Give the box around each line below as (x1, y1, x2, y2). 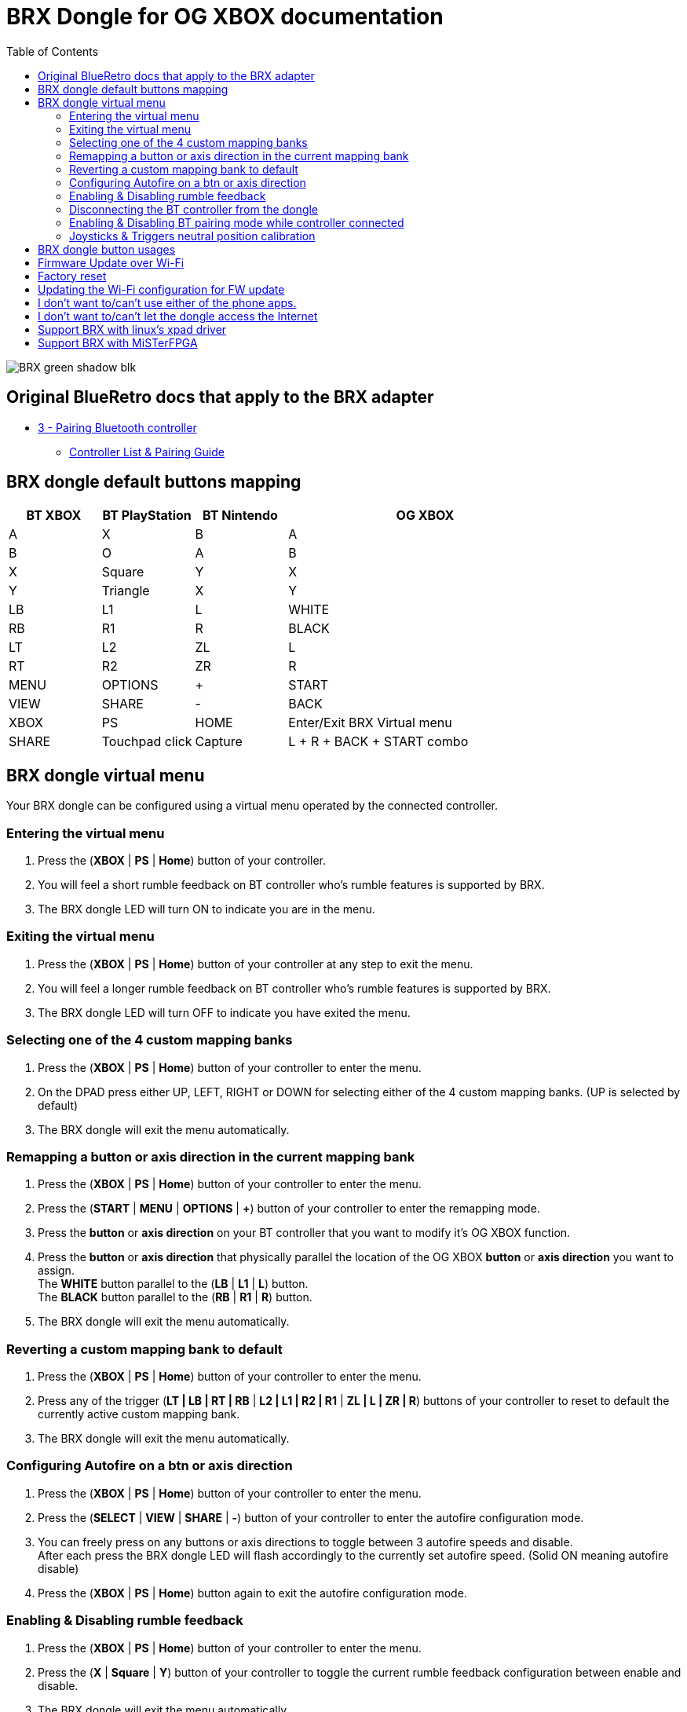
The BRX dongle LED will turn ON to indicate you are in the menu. (38, 902, 375, 916)
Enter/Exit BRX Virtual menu (288, 715, 452, 731)
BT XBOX (26, 507, 82, 524)
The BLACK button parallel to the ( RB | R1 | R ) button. (38, 1290, 312, 1304)
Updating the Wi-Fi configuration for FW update (38, 282, 285, 296)
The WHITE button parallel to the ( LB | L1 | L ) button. (38, 1277, 309, 1291)
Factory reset (38, 269, 107, 283)
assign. (38, 1264, 75, 1278)
